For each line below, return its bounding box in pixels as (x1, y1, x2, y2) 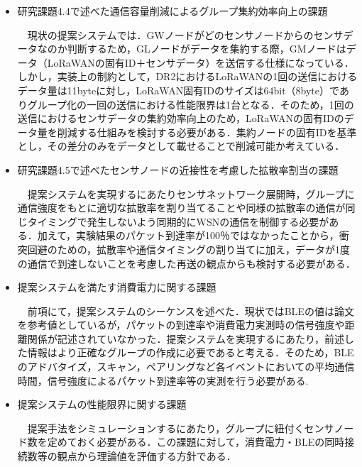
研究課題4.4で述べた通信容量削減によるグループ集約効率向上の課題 (17, 4, 328, 18)
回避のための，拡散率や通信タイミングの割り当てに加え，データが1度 (27, 241, 350, 256)
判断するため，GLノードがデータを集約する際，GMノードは (67, 41, 346, 56)
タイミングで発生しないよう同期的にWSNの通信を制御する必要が (27, 214, 329, 229)
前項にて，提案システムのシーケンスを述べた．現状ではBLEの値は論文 (27, 303, 354, 318)
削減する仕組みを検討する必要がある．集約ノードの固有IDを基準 (57, 124, 357, 139)
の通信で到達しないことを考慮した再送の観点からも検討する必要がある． (17, 256, 356, 270)
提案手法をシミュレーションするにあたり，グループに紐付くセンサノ (27, 420, 344, 435)
